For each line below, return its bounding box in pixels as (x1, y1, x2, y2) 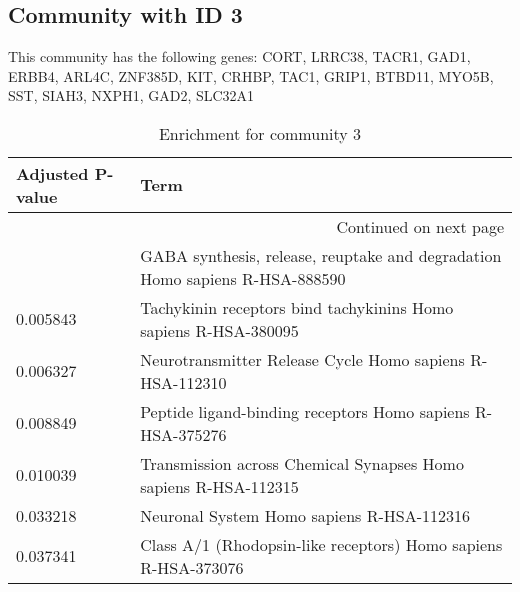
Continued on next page (336, 214, 504, 238)
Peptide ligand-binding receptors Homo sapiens (140, 399, 470, 423)
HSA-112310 (140, 370, 227, 394)
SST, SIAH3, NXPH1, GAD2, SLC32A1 (8, 85, 255, 106)
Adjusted (16, 161, 89, 185)
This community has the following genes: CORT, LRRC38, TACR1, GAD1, (8, 46, 471, 67)
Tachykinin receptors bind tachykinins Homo (140, 295, 454, 319)
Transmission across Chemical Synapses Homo (140, 451, 464, 475)
